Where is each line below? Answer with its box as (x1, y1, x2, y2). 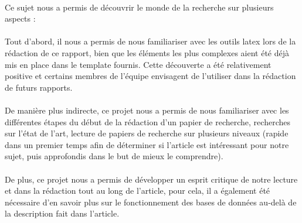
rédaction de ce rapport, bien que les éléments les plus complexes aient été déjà (5, 46, 289, 59)
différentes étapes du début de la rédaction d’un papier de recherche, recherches (5, 115, 290, 128)
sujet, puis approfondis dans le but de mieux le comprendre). (5, 150, 223, 162)
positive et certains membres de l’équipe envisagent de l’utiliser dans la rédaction (5, 70, 296, 82)
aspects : (5, 12, 36, 25)
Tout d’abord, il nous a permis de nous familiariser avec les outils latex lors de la (5, 35, 296, 47)
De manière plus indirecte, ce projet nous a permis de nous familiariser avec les (5, 104, 289, 116)
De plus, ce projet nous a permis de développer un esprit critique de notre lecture (5, 173, 298, 185)
